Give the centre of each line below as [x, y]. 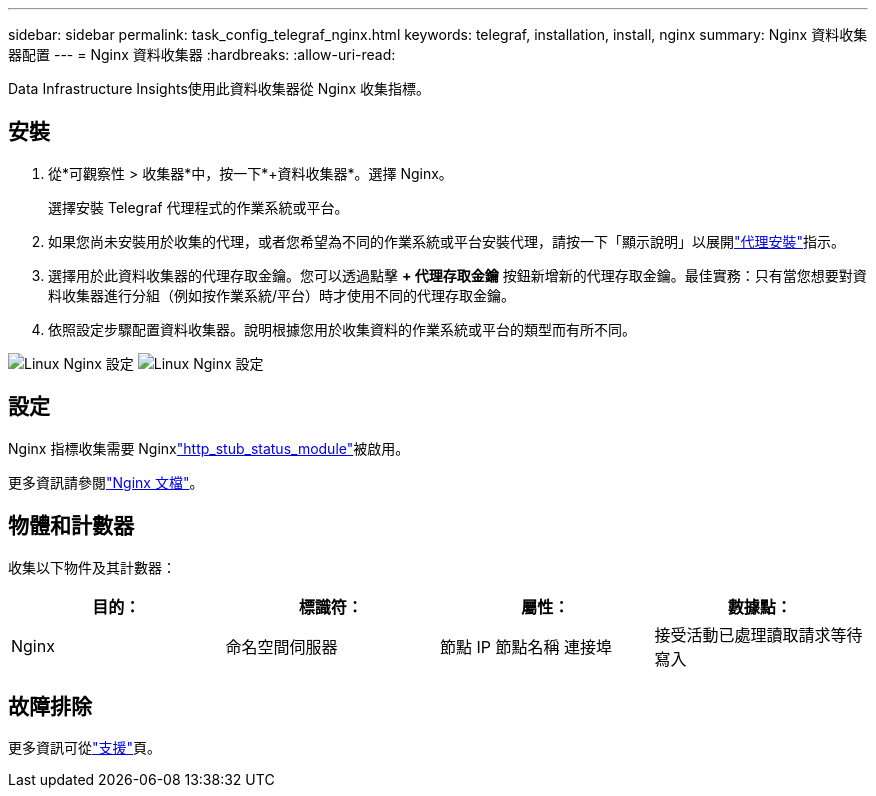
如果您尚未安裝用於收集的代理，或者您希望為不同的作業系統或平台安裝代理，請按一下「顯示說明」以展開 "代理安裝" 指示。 [447, 241]
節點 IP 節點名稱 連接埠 [526, 646]
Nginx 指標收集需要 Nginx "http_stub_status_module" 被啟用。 [209, 448]
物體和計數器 [71, 526]
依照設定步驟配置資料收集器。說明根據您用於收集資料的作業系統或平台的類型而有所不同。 [342, 329]
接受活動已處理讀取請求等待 [758, 634]
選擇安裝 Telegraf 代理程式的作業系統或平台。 [198, 207]
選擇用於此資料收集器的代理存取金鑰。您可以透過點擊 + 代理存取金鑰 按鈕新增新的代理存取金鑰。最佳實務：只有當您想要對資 [457, 275]
